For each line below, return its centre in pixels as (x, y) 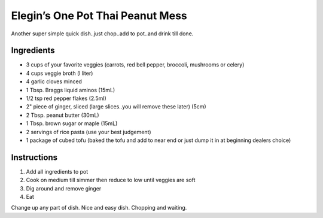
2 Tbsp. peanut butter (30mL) (63, 115)
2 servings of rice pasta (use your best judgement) (89, 132)
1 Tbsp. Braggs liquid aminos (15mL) (71, 90)
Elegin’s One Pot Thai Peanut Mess (99, 16)
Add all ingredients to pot (57, 171)
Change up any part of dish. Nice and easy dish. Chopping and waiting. (99, 208)
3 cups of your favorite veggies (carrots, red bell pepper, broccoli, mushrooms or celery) (135, 65)
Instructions (34, 157)
